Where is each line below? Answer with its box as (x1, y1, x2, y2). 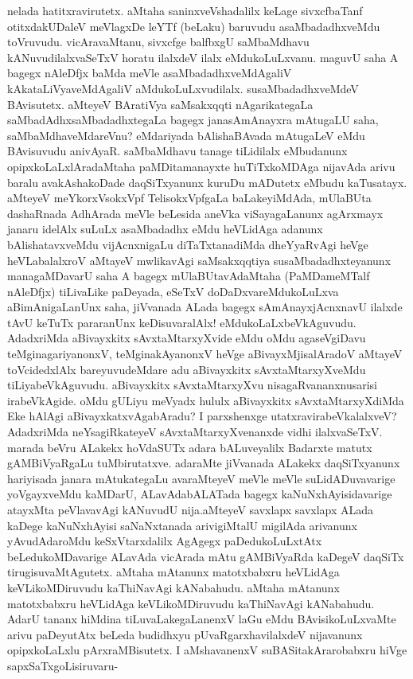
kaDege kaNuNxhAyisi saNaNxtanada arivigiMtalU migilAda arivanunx (7, 517, 357, 533)
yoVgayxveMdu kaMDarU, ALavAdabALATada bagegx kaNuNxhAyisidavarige (7, 486, 392, 502)
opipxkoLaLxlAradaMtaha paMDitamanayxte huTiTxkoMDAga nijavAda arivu (7, 158, 395, 174)
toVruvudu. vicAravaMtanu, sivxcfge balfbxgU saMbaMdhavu (7, 33, 310, 50)
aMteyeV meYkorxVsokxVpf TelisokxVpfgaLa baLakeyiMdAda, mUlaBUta (7, 189, 372, 206)
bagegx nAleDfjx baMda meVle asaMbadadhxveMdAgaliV (7, 64, 292, 81)
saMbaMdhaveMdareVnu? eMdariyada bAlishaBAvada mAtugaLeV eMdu (7, 127, 365, 143)
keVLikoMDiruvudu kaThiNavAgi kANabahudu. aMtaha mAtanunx (7, 579, 340, 595)
